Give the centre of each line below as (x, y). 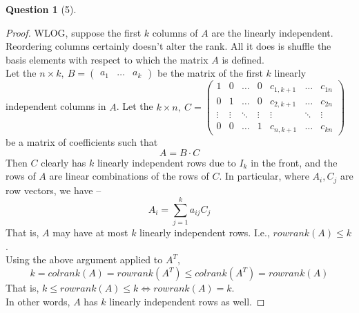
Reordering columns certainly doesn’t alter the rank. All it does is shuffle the (168, 46)
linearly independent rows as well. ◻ (187, 301)
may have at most (90, 233)
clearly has (64, 162)
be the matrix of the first (210, 73)
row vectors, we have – (54, 190)
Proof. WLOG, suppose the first (74, 32)
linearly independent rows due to (166, 162)
